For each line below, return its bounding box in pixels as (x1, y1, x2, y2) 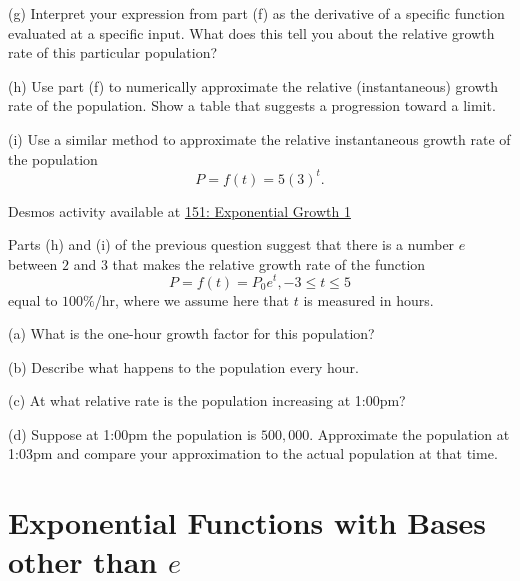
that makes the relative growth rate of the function (112, 253, 426, 274)
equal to (8, 289, 58, 310)
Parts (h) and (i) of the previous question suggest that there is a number (8, 234, 455, 255)
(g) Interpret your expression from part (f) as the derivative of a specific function (8, 3, 505, 23)
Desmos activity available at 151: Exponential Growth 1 (8, 200, 351, 221)
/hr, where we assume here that (94, 289, 290, 310)
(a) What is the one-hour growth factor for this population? (8, 323, 375, 344)
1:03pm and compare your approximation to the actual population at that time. (8, 443, 498, 464)
